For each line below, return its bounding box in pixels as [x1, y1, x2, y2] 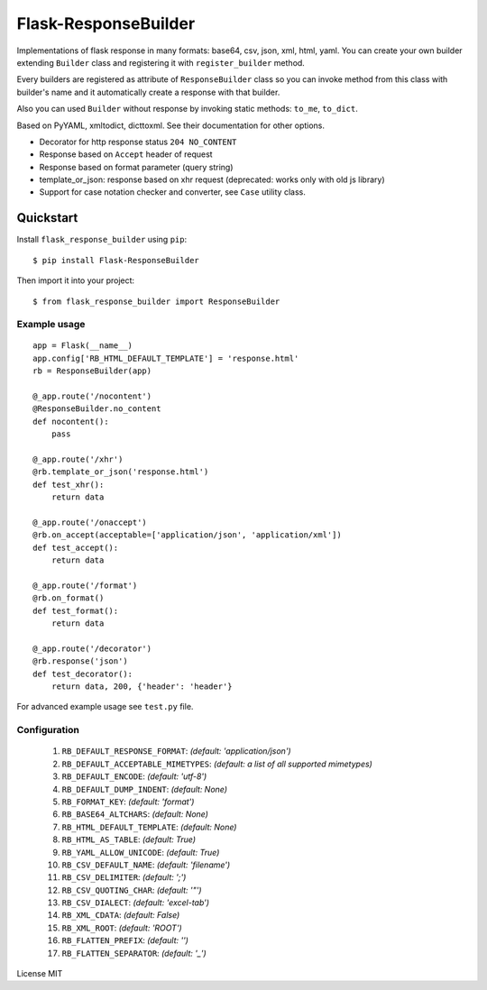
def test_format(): [32, 605, 119, 616]
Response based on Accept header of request [39, 149, 213, 160]
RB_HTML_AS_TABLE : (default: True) [61, 834, 197, 845]
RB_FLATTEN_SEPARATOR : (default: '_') [61, 948, 207, 958]
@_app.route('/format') [32, 580, 138, 591]
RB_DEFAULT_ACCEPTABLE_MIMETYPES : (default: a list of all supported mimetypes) [61, 758, 373, 769]
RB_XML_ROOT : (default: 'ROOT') [61, 922, 182, 933]
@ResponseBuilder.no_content [32, 404, 161, 414]
